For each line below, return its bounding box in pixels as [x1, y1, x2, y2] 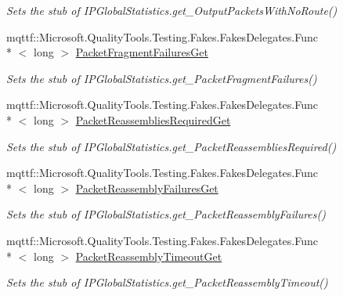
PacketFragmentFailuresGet [75, 44, 208, 60]
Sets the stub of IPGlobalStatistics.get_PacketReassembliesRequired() [6, 138, 337, 154]
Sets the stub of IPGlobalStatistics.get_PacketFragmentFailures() [6, 70, 317, 86]
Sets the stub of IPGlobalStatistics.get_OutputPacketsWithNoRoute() [6, 2, 338, 18]
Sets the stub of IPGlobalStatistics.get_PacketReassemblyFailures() [6, 206, 326, 222]
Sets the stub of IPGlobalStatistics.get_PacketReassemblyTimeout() [6, 274, 328, 291]
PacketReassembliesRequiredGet [75, 111, 231, 128]
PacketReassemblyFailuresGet [75, 179, 218, 196]
